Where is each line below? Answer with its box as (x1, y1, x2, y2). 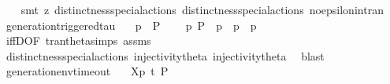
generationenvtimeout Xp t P (6, 63, 169, 79)
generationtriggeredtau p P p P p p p (6, 16, 257, 33)
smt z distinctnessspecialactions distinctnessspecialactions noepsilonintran (20, 2, 384, 17)
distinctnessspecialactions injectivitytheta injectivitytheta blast (6, 47, 325, 64)
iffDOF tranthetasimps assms (6, 32, 151, 49)
